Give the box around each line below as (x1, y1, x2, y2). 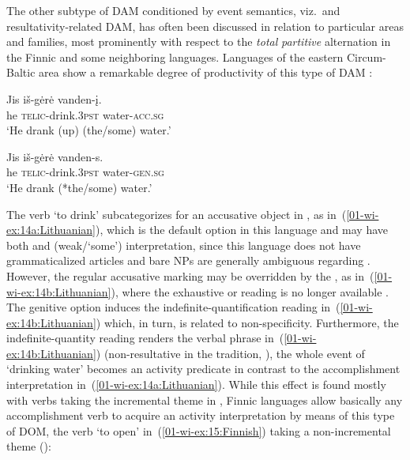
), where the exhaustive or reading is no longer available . (111, 283, 389, 300)
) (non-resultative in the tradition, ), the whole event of (96, 345, 365, 361)
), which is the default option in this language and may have (96, 221, 389, 238)
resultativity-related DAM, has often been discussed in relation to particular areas (6, 17, 404, 34)
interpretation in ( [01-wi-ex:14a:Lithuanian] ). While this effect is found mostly (6, 376, 386, 393)
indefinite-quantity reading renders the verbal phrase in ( (6, 330, 284, 346)
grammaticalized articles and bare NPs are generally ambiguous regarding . (6, 252, 371, 269)
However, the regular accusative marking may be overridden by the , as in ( (6, 267, 374, 284)
